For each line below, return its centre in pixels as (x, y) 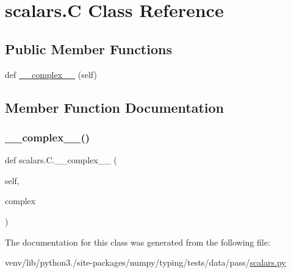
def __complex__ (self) (51, 74)
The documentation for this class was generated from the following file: (138, 242)
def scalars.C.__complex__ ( (61, 160)
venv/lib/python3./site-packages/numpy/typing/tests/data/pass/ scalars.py (145, 262)
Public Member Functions (88, 48)
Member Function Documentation (115, 107)
